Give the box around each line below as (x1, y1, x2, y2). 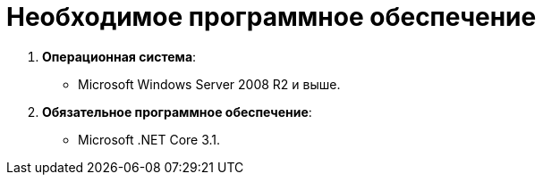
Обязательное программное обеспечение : (42, 103, 312, 120)
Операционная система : (42, 48, 197, 64)
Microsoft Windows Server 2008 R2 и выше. (78, 76, 341, 92)
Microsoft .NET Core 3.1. (78, 131, 221, 147)
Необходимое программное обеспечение (6, 2, 537, 32)
